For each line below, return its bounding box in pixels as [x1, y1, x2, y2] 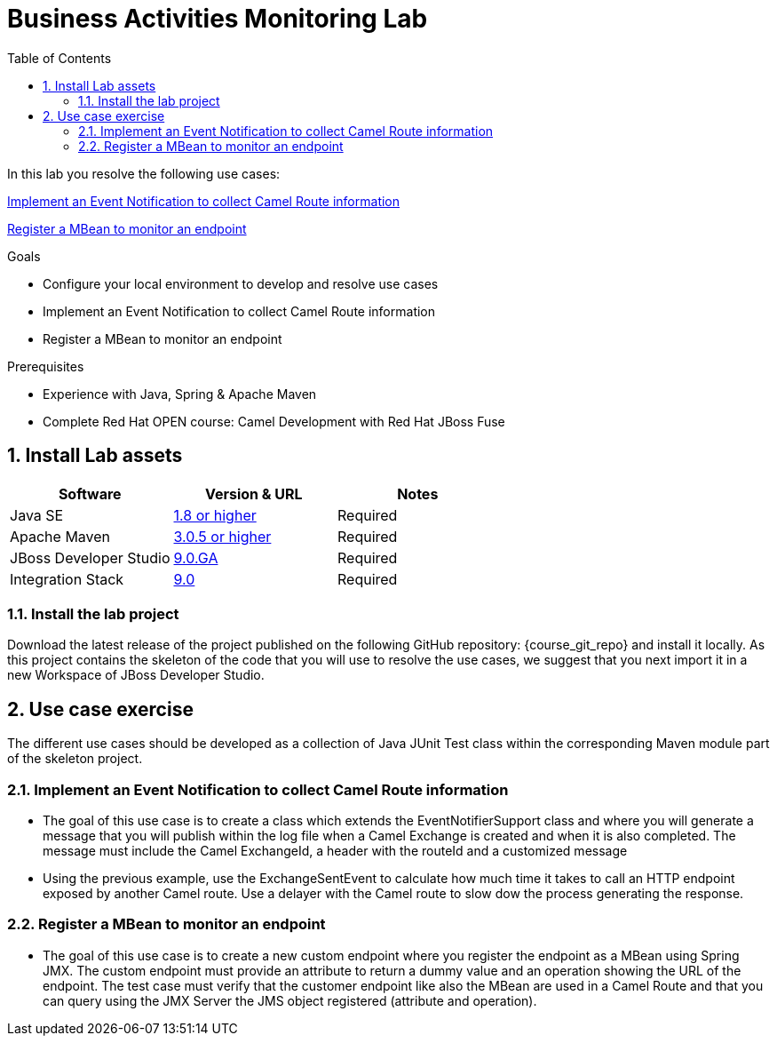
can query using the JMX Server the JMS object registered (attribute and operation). [43, 992, 537, 1008]
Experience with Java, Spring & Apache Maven [43, 386, 317, 402]
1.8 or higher [173, 506, 257, 524]
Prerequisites [7, 358, 84, 374]
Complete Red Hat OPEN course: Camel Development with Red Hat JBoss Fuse [43, 413, 505, 429]
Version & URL [204, 484, 303, 503]
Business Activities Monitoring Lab [7, 4, 428, 34]
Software [58, 484, 122, 503]
